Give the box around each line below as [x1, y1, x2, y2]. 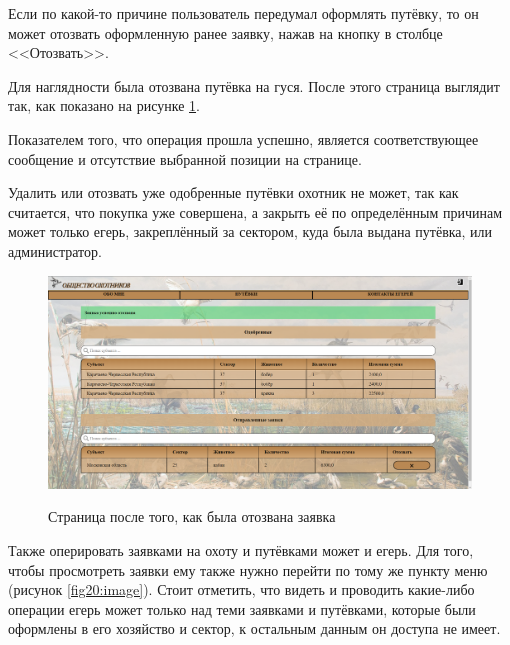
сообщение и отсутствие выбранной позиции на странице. [8, 148, 362, 169]
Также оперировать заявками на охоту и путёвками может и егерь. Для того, [8, 539, 474, 560]
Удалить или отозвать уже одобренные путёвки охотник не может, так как [8, 182, 459, 203]
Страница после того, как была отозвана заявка [48, 506, 336, 527]
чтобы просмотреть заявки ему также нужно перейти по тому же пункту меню [8, 559, 488, 580]
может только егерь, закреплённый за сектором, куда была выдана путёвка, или [8, 221, 493, 242]
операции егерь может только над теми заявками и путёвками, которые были [8, 598, 476, 619]
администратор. [8, 240, 102, 261]
